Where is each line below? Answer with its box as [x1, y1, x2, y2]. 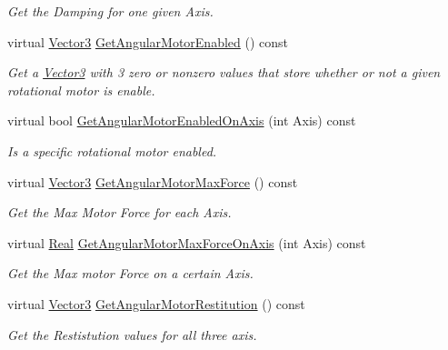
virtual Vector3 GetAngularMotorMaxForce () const [7, 172, 298, 191]
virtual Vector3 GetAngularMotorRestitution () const [7, 294, 305, 313]
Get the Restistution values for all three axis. [7, 325, 257, 344]
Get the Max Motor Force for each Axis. [7, 203, 232, 222]
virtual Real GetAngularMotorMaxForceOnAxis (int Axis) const [7, 233, 366, 252]
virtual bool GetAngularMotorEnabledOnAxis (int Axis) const [7, 111, 356, 130]
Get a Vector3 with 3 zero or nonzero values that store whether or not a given [7, 63, 441, 82]
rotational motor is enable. [7, 80, 155, 99]
